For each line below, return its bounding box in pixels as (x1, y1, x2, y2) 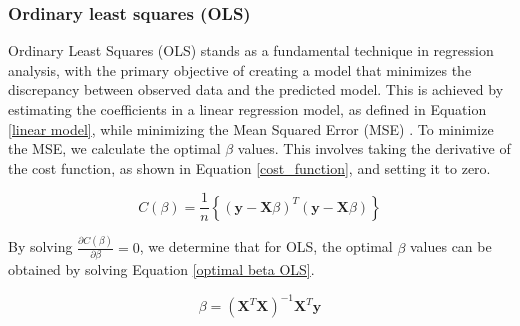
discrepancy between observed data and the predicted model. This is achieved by (8, 79, 504, 100)
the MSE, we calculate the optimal (8, 138, 221, 159)
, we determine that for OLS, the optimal (139, 236, 393, 257)
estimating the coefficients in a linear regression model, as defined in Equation (8, 99, 487, 119)
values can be (409, 236, 492, 257)
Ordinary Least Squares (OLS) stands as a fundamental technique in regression (8, 40, 494, 61)
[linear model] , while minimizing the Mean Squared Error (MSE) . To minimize (8, 118, 494, 139)
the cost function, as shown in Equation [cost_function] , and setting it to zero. (8, 157, 491, 178)
